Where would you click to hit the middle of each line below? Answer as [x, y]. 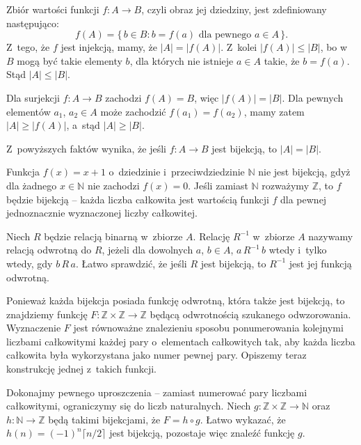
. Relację [211, 236]
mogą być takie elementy [70, 60]
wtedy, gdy [30, 263]
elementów [29, 111]
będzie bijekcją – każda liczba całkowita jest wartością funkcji [138, 199]
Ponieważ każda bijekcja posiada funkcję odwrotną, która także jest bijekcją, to [176, 300]
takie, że [282, 60]
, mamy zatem [274, 111]
